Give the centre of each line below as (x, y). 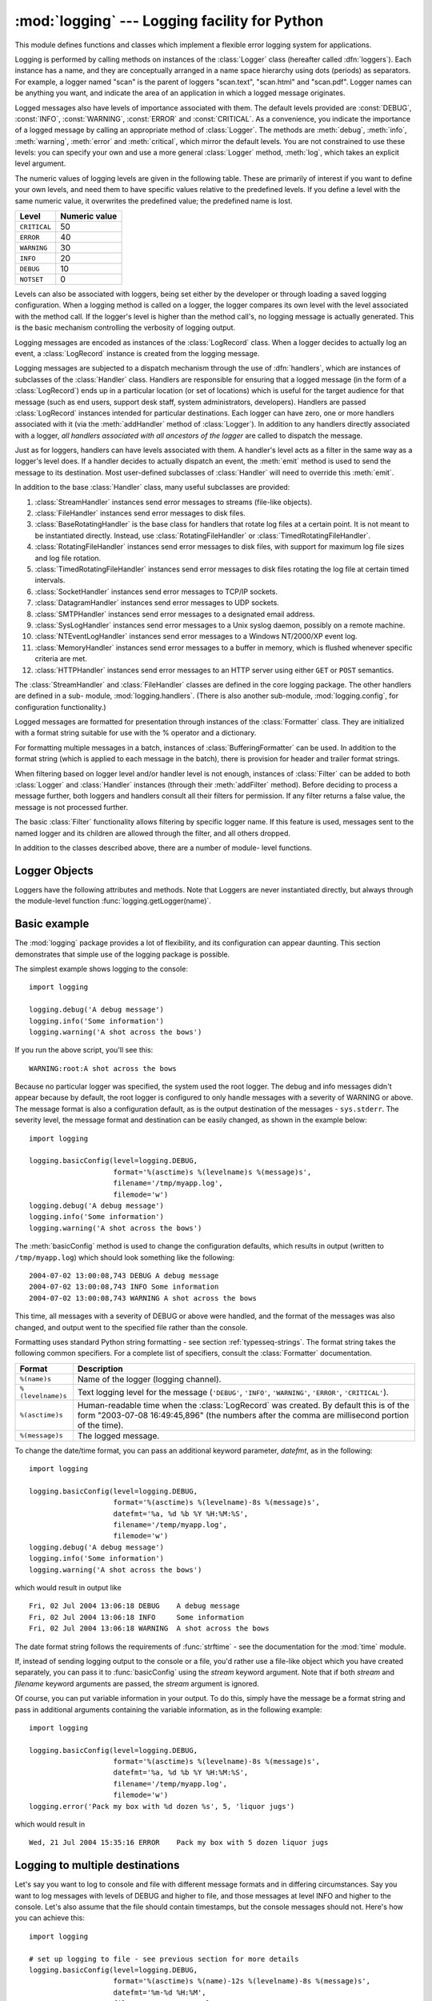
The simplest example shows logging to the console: (101, 968)
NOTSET (32, 279)
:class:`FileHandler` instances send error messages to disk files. (140, 513)
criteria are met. (61, 659)
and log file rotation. (68, 558)
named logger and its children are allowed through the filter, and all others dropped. (153, 833)
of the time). (100, 1425)
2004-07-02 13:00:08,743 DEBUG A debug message (124, 1275)
